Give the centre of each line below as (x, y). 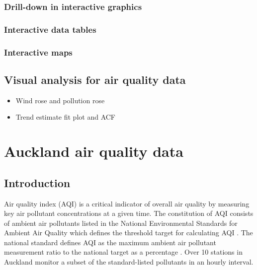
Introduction (37, 182)
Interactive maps (38, 52)
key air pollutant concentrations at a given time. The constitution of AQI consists (129, 213)
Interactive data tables (50, 29)
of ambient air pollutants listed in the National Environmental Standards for (121, 223)
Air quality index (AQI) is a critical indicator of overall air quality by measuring (127, 203)
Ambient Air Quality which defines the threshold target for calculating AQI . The (128, 233)
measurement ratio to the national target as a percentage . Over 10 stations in (123, 252)
